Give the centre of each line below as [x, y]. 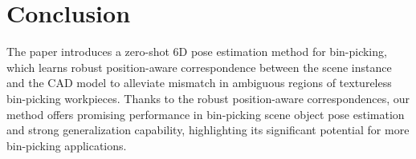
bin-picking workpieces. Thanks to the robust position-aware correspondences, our [208, 98]
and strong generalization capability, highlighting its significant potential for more [208, 130]
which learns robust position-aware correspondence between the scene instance [199, 67]
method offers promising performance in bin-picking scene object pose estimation [206, 114]
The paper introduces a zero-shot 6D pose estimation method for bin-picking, [197, 52]
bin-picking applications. [67, 145]
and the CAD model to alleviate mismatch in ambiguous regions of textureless [199, 83]
